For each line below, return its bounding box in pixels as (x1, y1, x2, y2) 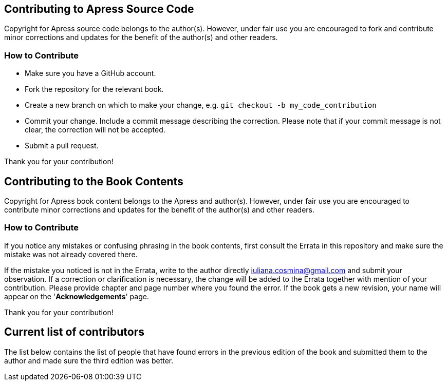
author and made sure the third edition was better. (4, 356, 174, 365)
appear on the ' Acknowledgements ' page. (4, 292, 149, 301)
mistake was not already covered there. (4, 249, 138, 259)
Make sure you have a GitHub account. (25, 69, 156, 78)
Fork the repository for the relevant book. (25, 85, 164, 94)
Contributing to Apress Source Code (4, 3, 194, 15)
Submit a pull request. (25, 141, 99, 150)
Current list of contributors (4, 325, 144, 339)
